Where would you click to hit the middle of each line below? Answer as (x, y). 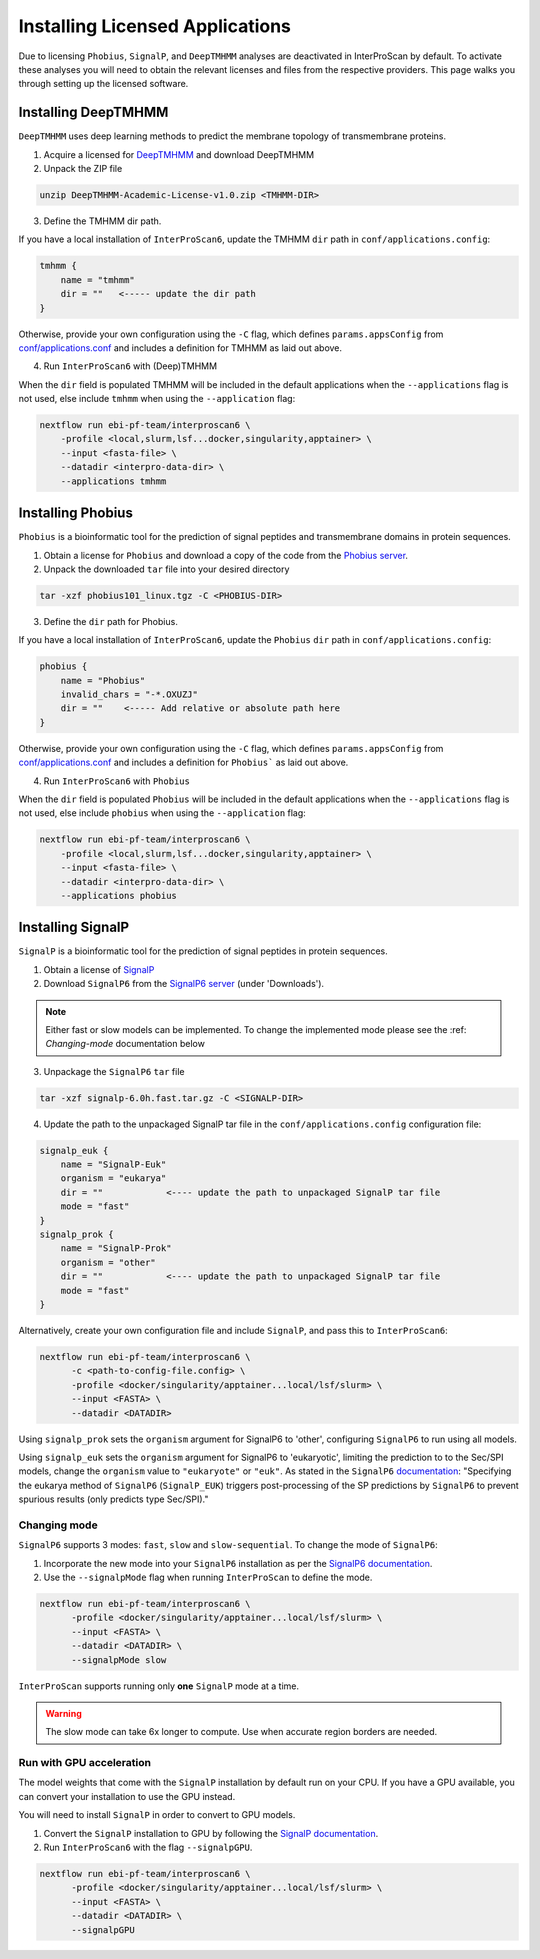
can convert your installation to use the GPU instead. (127, 1796)
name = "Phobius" (103, 680)
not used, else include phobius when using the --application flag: (162, 813)
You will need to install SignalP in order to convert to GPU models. (157, 1815)
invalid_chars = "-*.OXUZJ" (129, 694)
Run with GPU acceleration (85, 1763)
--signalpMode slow (119, 1659)
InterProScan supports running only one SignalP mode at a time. (159, 1686)
